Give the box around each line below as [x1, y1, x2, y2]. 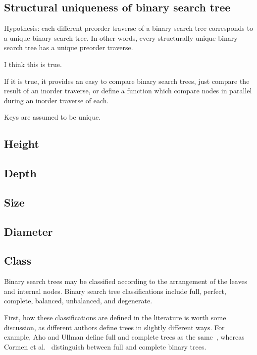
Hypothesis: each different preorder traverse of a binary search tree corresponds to [4, 23, 253, 33]
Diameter [4, 223, 53, 239]
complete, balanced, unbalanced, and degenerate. [4, 295, 153, 306]
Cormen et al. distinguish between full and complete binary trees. [4, 341, 206, 352]
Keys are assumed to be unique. [4, 112, 101, 122]
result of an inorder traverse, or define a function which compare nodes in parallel [4, 85, 252, 96]
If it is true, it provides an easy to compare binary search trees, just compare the [4, 75, 250, 86]
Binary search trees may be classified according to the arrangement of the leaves [4, 276, 248, 286]
